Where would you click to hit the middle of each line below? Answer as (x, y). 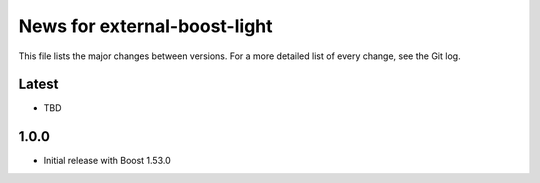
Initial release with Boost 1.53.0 (107, 161)
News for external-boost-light (146, 26)
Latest (38, 84)
